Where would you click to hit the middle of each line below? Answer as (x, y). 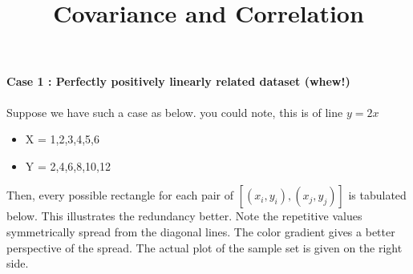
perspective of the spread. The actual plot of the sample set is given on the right (204, 247)
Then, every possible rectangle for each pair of (120, 195)
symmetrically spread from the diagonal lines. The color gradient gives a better (201, 231)
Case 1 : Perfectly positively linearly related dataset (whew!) (178, 81)
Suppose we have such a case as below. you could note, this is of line (175, 112)
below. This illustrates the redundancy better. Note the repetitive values (184, 216)
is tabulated (377, 195)
